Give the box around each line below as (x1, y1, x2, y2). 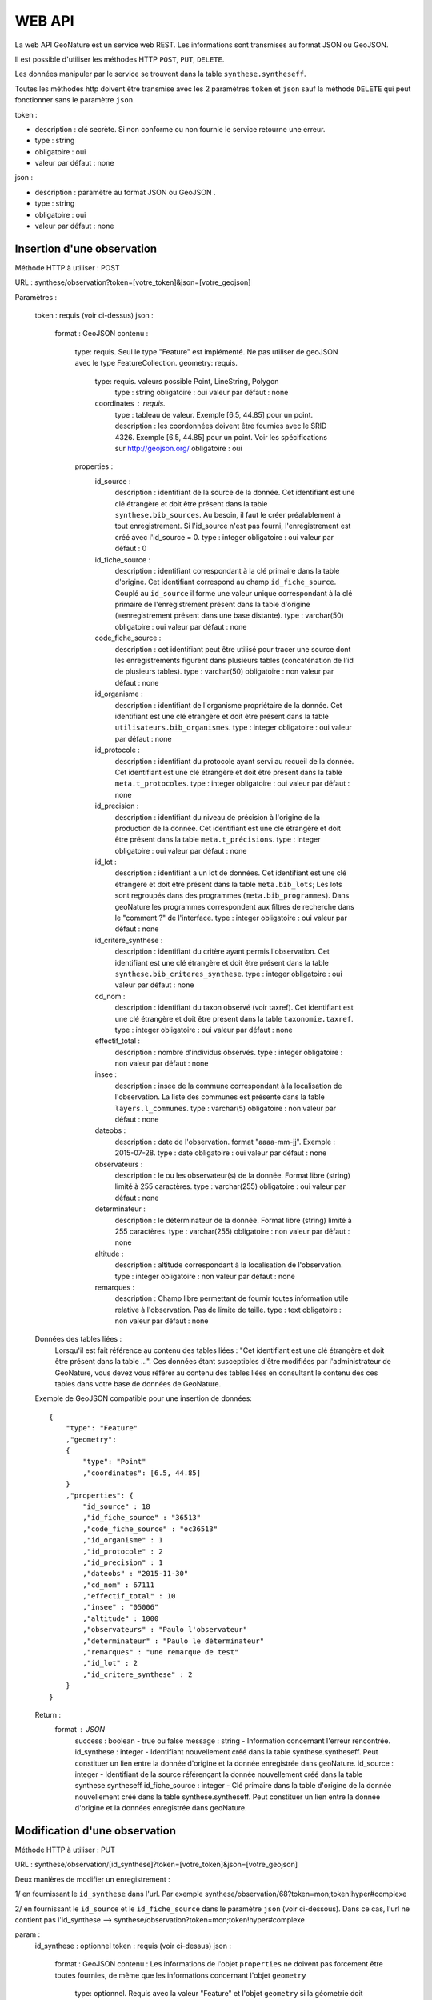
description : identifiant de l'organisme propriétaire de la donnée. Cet (114, 700, 343, 710)
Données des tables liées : (34, 1334, 122, 1344)
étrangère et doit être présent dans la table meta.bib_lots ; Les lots (114, 879, 343, 889)
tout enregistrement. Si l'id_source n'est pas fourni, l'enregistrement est (114, 521, 351, 531)
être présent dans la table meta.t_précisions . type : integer (114, 834, 321, 844)
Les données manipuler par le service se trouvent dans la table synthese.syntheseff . (14, 69, 306, 79)
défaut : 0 (114, 544, 147, 554)
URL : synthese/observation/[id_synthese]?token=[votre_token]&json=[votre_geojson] (14, 1860, 298, 1870)
